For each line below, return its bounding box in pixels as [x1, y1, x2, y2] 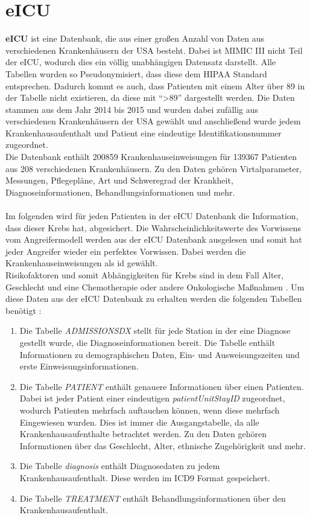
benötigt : [5, 304, 42, 316]
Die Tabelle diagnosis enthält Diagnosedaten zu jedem [19, 459, 220, 472]
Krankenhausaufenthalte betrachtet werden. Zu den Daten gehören [19, 427, 267, 440]
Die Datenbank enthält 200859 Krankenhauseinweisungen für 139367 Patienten [5, 150, 297, 163]
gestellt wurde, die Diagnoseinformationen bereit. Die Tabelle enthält [19, 336, 276, 348]
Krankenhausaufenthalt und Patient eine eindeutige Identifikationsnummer [5, 126, 282, 139]
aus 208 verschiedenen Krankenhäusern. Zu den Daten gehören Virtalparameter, [5, 162, 302, 174]
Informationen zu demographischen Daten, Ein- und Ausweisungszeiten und [19, 348, 300, 360]
